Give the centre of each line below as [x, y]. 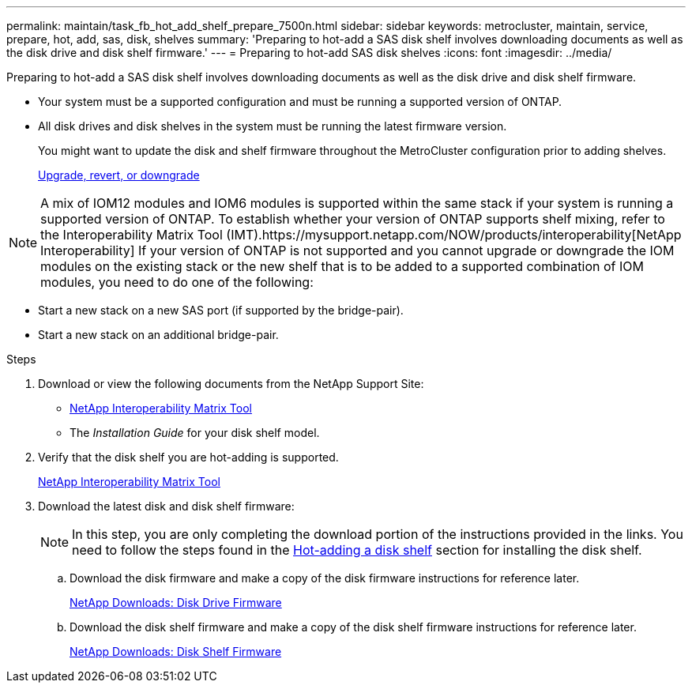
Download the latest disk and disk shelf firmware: [166, 506]
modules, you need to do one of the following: [177, 282]
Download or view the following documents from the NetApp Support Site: [231, 384]
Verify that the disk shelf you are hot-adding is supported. [188, 457]
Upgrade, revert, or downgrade [119, 175]
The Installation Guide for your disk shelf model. [195, 433]
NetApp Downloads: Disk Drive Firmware [176, 602]
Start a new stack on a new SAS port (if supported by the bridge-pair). [221, 310]
